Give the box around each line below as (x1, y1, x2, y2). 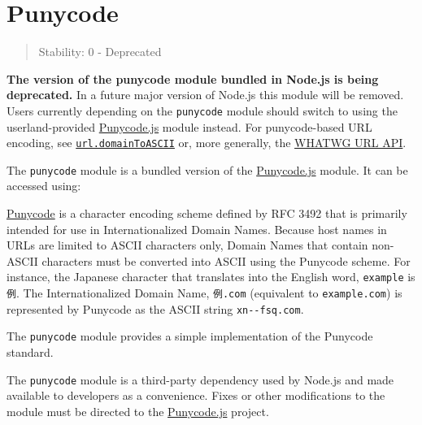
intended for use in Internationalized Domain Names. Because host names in (7, 220, 387, 237)
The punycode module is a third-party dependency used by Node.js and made (7, 371, 394, 388)
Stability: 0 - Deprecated (38, 43, 162, 60)
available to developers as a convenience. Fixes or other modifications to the (7, 387, 385, 404)
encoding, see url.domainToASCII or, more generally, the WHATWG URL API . (7, 134, 407, 151)
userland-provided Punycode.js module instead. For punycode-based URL (7, 118, 372, 135)
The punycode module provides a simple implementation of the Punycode (7, 327, 373, 345)
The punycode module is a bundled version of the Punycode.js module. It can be (7, 161, 408, 178)
